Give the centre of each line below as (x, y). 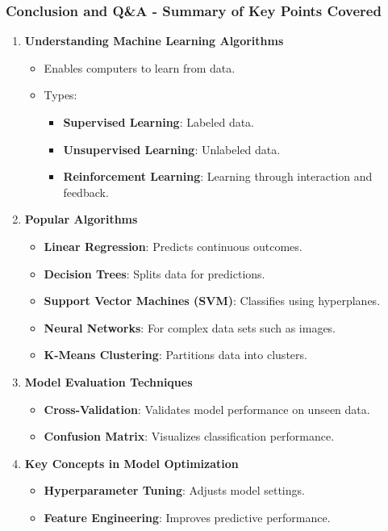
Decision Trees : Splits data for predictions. (154, 273)
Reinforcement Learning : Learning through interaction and (218, 176)
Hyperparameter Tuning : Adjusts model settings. (174, 490)
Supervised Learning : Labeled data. (159, 122)
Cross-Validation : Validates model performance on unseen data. (207, 409)
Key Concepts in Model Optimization (131, 463)
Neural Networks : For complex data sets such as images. (190, 327)
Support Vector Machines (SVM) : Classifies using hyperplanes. (212, 301)
